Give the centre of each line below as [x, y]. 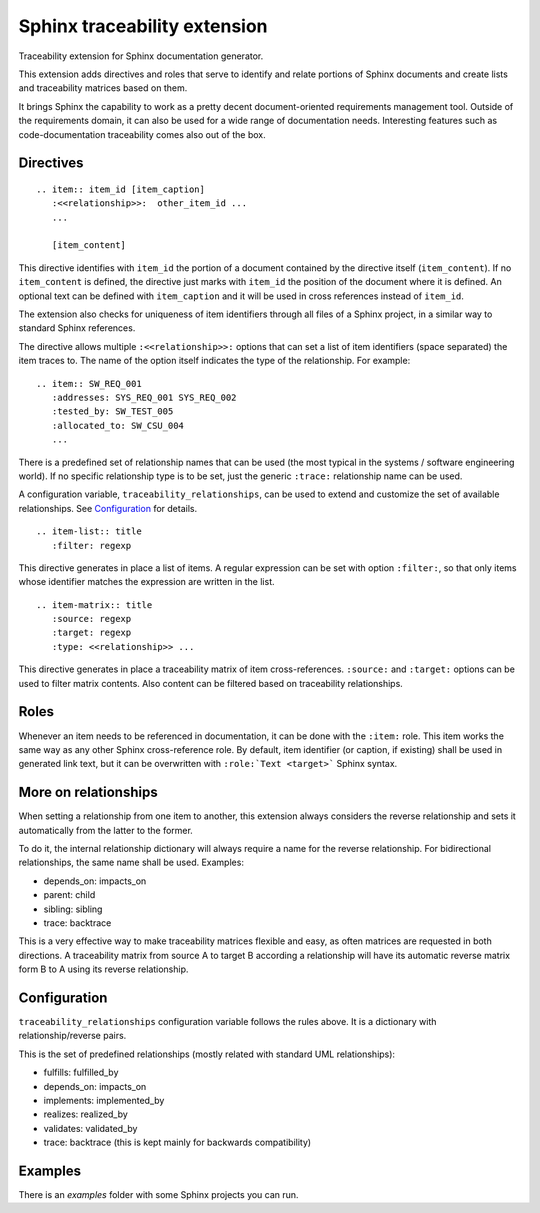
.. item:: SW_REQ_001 [89, 383]
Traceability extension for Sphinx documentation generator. [141, 56]
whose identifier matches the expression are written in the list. [146, 582]
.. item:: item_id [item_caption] [120, 189]
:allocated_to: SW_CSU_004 [118, 425]
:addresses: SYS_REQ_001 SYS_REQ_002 [144, 397]
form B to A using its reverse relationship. [103, 969]
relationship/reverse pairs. [72, 1036]
